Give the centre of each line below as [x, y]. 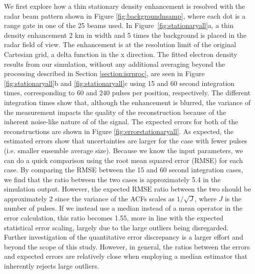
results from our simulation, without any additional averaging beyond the [115, 64]
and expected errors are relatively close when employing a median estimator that [126, 256]
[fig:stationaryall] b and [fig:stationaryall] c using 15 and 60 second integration [119, 83]
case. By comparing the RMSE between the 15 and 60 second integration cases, [124, 170]
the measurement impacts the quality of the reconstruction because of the [115, 112]
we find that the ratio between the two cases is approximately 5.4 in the [112, 179]
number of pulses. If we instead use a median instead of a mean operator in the [123, 208]
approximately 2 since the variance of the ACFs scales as [89, 198]
